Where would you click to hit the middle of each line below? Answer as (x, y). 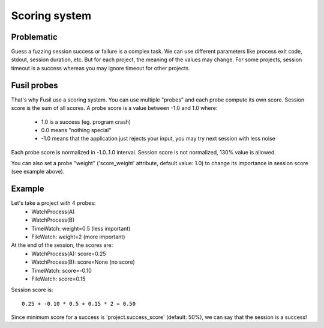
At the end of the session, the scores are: (62, 245)
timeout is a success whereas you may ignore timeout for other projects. (100, 68)
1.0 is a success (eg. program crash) (86, 122)
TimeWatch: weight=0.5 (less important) (81, 228)
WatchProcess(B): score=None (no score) (83, 262)
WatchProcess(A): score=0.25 (69, 254)
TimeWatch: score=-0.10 (62, 270)
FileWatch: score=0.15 (58, 279)
